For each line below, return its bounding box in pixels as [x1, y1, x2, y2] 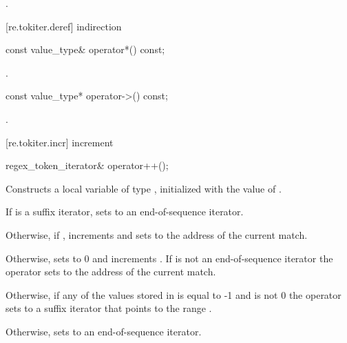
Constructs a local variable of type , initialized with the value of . [6, 181, 282, 195]
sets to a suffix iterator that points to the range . [6, 301, 212, 315]
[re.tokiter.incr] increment [6, 135, 114, 149]
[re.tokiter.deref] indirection [6, 19, 122, 33]
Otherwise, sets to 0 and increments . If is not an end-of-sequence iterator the [6, 251, 333, 265]
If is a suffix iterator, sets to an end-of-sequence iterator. [6, 204, 244, 219]
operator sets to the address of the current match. [6, 264, 216, 279]
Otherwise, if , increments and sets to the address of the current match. [6, 227, 308, 242]
